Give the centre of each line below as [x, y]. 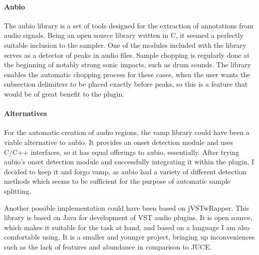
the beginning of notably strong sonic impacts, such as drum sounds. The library [128, 64]
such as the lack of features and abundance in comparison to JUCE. [108, 246]
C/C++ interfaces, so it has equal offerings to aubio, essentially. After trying [122, 152]
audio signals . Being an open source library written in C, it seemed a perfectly [124, 35]
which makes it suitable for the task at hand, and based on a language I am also [127, 227]
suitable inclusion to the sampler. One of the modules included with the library [125, 45]
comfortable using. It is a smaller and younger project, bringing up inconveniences [129, 237]
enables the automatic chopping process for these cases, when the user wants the [127, 74]
